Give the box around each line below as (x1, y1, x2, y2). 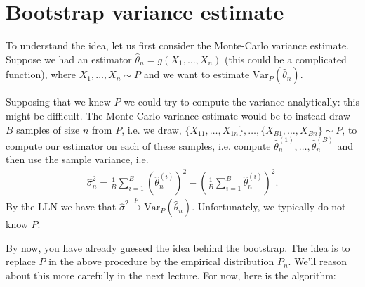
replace (6, 254, 36, 269)
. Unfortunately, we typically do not (192, 199, 346, 214)
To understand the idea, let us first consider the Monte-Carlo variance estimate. (6, 38, 350, 53)
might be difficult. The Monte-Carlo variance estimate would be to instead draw (6, 108, 351, 122)
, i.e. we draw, (121, 122, 182, 136)
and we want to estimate (143, 67, 250, 82)
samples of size (16, 122, 80, 136)
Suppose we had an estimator (6, 51, 132, 66)
